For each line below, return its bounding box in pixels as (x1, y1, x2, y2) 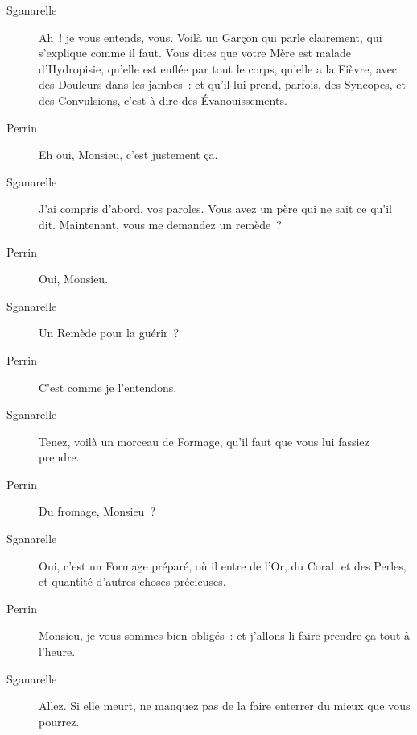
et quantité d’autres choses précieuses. (39, 573, 226, 590)
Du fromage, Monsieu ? (39, 503, 155, 520)
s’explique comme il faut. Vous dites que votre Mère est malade (39, 44, 352, 61)
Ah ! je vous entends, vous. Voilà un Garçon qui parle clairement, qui (39, 28, 382, 45)
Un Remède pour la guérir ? (39, 324, 180, 341)
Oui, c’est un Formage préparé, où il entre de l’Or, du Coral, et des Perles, (39, 557, 407, 574)
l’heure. (39, 643, 76, 660)
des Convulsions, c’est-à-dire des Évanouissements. (39, 91, 287, 108)
